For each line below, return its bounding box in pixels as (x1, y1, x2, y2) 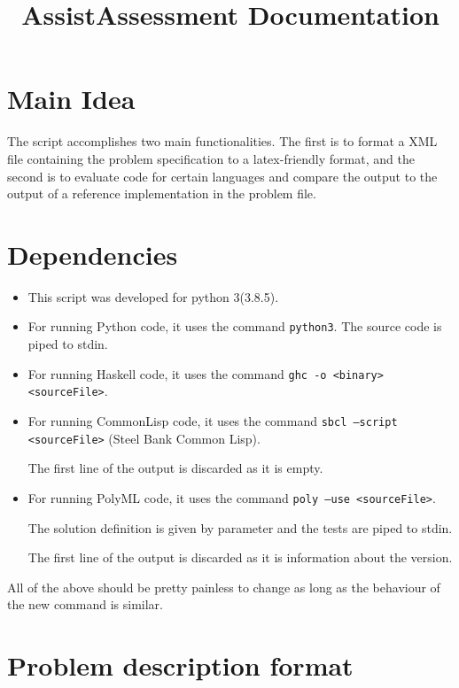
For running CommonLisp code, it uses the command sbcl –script (27, 411, 398, 429)
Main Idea (7, 81, 136, 117)
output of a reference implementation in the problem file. (7, 184, 316, 203)
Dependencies (7, 236, 178, 272)
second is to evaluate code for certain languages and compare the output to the (7, 166, 438, 185)
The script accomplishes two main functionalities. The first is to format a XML (7, 132, 438, 151)
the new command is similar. (7, 595, 163, 614)
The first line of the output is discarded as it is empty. (27, 459, 323, 477)
